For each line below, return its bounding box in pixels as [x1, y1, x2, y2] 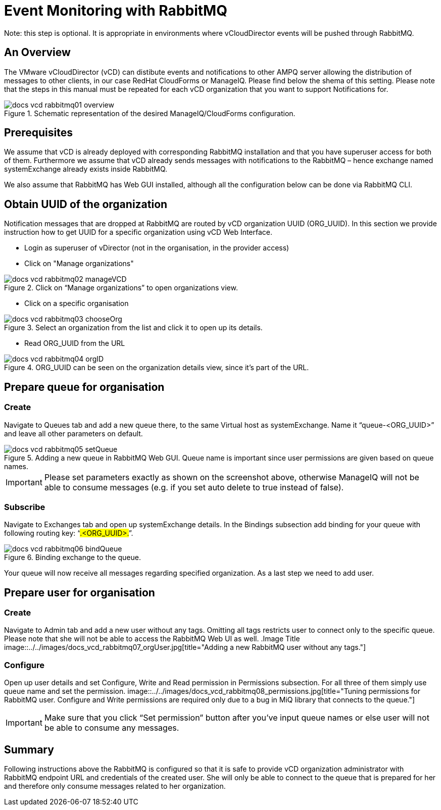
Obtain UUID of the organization [4, 197, 168, 211]
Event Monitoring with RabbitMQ [4, 2, 227, 19]
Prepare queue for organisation [4, 380, 165, 393]
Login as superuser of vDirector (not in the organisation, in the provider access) [24, 243, 289, 252]
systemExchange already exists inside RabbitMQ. [4, 165, 168, 174]
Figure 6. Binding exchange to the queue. [4, 553, 141, 562]
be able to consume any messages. [44, 723, 179, 733]
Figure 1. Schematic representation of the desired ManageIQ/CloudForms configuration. [4, 109, 296, 118]
